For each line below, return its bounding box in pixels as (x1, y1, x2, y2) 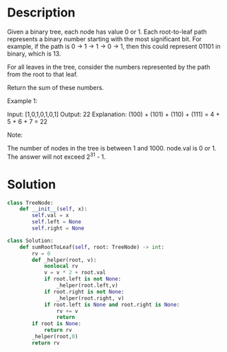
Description (7, 5, 76, 21)
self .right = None (32, 225, 85, 232)
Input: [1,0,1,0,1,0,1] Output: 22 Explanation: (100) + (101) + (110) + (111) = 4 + (7, 110, 220, 118)
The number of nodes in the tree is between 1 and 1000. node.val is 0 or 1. (7, 144, 217, 152)
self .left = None (32, 219, 81, 225)
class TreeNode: (7, 199, 54, 206)
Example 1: (7, 96, 38, 104)
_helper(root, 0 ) (32, 333, 78, 340)
